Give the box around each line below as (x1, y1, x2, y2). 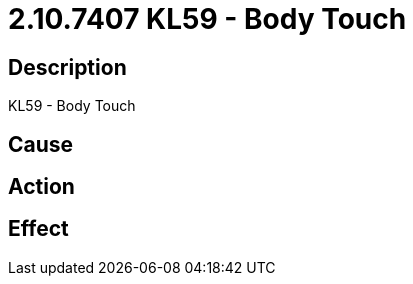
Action (8, 174, 75, 200)
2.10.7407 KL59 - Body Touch (8, 2, 407, 36)
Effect (8, 216, 69, 242)
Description (8, 54, 127, 80)
